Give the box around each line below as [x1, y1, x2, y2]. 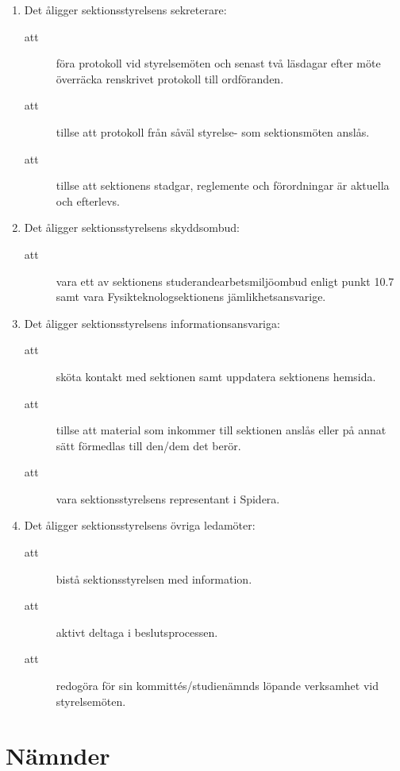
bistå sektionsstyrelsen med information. [56, 570, 252, 587]
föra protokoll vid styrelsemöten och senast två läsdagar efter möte [56, 55, 381, 71]
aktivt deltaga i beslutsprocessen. [56, 623, 218, 640]
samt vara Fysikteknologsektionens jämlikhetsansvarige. [56, 288, 326, 305]
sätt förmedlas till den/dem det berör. [56, 437, 241, 453]
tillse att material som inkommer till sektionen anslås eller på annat [56, 422, 387, 438]
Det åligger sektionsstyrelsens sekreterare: [24, 2, 227, 17]
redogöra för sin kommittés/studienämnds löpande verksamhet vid [56, 677, 379, 694]
